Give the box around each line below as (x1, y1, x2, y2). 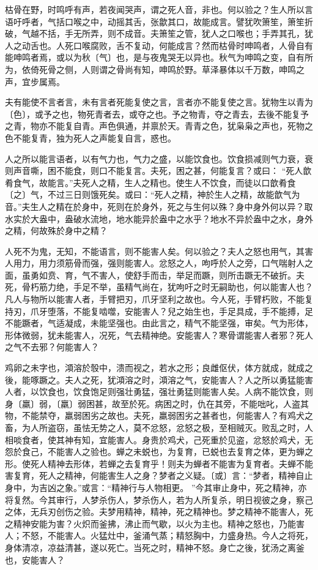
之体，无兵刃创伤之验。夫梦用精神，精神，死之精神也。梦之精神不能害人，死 (5, 505, 313, 518)
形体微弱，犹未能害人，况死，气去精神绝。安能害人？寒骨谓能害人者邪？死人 (5, 328, 313, 341)
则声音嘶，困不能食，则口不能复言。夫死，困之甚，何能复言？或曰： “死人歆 (5, 164, 312, 177)
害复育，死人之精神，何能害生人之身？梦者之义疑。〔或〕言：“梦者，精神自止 (5, 469, 313, 482)
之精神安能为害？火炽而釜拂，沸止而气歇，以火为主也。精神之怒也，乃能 (5, 517, 296, 530)
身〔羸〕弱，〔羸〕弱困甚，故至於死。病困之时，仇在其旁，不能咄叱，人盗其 (5, 397, 309, 410)
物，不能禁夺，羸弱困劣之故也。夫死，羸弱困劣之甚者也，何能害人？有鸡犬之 (5, 409, 313, 422)
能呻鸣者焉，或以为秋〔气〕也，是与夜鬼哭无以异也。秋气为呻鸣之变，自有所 (5, 51, 313, 64)
